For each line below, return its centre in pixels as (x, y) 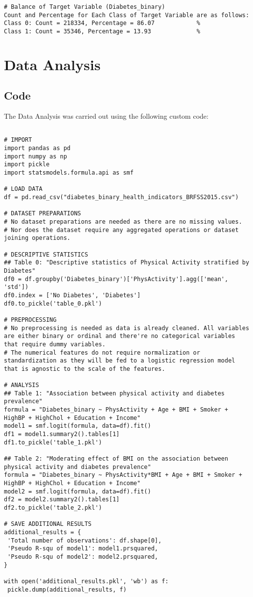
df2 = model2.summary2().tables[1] (62, 500)
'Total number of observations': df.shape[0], (85, 540)
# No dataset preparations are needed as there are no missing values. (123, 222)
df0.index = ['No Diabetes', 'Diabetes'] (72, 295)
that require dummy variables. (55, 344)
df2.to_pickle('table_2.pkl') (53, 507)
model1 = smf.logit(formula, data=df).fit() (78, 426)
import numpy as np (35, 156)
